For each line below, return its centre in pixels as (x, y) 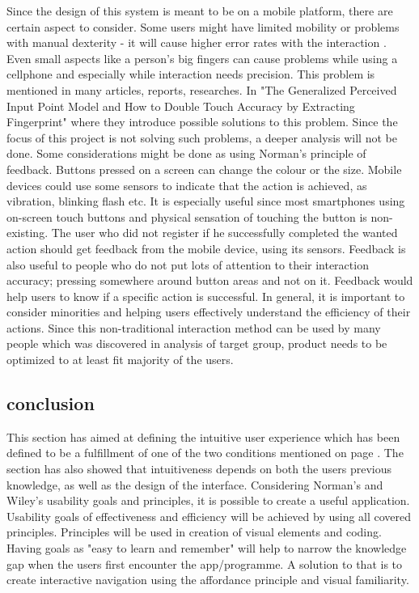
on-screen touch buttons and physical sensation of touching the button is (187, 216)
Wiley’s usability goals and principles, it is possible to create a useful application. (208, 500)
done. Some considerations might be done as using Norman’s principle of (186, 153)
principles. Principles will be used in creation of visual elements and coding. (194, 532)
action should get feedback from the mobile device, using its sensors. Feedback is (206, 248)
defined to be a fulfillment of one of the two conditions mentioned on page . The (205, 453)
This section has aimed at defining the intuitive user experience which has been (203, 436)
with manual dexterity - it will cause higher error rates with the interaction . (197, 42)
